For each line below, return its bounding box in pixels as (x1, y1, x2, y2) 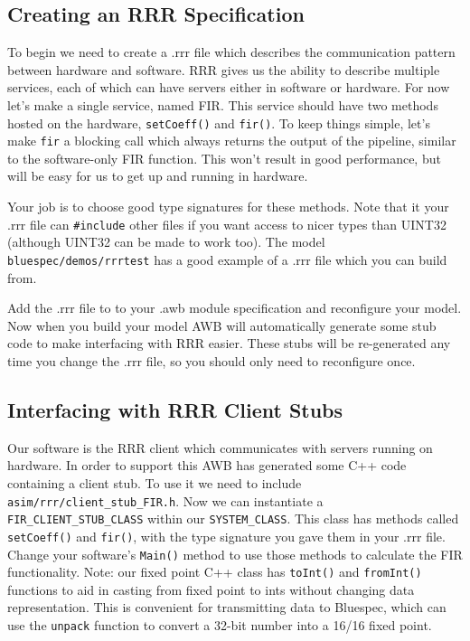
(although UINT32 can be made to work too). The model (7, 232, 325, 251)
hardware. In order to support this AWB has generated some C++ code (7, 456, 407, 475)
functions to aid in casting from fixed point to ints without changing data (7, 580, 415, 599)
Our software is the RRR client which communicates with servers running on (7, 438, 433, 457)
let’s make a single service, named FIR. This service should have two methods (7, 95, 438, 114)
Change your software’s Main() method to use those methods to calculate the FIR (7, 544, 463, 563)
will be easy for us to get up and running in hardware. (7, 166, 308, 185)
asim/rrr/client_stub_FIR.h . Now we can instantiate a (7, 491, 324, 510)
